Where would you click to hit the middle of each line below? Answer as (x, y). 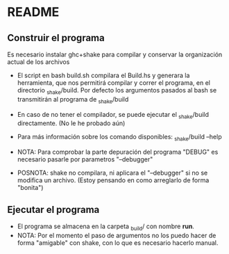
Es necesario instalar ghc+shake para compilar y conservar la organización (115, 54)
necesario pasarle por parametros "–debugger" (85, 159)
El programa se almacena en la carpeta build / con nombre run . (105, 227)
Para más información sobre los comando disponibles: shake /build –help (119, 138)
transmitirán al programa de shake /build (73, 100)
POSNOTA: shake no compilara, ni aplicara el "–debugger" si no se (112, 173)
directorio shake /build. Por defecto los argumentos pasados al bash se (117, 91)
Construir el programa (56, 38)
